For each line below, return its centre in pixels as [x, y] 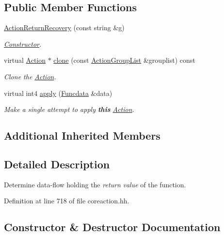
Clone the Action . [30, 76]
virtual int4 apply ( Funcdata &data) [58, 93]
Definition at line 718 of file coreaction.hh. [67, 201]
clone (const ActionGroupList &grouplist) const [124, 60]
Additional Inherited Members [82, 136]
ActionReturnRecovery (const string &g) [64, 27]
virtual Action [25, 60]
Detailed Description [57, 164]
